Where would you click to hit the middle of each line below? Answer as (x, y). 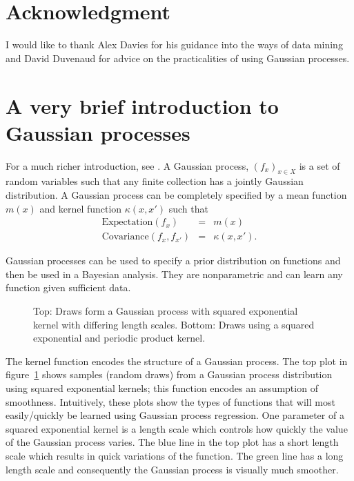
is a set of (319, 165)
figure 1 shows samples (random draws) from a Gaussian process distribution (169, 374)
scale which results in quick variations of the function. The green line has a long (175, 455)
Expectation (127, 223)
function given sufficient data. (68, 287)
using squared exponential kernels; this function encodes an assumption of (162, 388)
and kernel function (81, 208)
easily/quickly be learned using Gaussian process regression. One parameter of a (175, 415)
